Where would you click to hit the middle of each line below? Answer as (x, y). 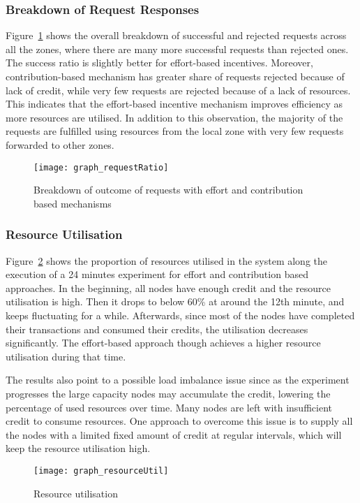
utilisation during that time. (66, 356)
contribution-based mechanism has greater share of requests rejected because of (175, 76)
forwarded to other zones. (60, 144)
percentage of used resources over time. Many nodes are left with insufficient (169, 407)
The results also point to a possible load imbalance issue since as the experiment (178, 380)
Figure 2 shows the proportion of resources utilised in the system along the (166, 260)
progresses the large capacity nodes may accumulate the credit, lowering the (168, 393)
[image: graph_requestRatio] (101, 167)
